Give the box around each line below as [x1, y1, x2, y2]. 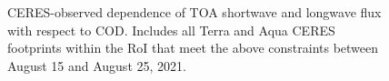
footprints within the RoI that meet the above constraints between [7, 38, 379, 57]
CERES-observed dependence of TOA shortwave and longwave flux [7, 3, 382, 21]
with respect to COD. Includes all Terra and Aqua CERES [7, 20, 335, 39]
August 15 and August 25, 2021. [7, 56, 186, 75]
